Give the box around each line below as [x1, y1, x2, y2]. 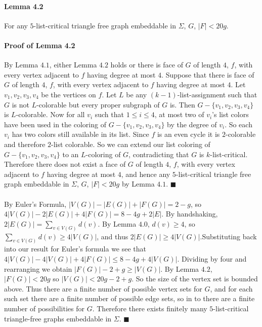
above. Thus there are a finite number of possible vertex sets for [4, 283, 202, 294]
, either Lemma [49, 59, 97, 70]
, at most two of [154, 109, 204, 120]
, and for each [210, 283, 253, 294]
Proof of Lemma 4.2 [4, 40, 75, 50]
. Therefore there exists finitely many [92, 303, 207, 313]
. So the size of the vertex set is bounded [132, 273, 258, 284]
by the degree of [167, 119, 217, 129]
